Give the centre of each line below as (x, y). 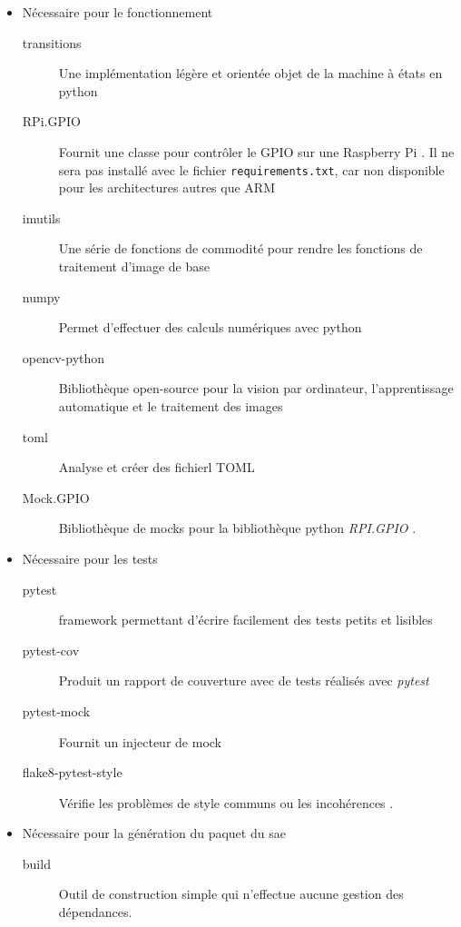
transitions (52, 42)
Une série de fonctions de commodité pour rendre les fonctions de (240, 248)
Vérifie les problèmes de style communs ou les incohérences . (226, 802)
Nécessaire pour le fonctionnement (118, 12)
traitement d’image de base (134, 266)
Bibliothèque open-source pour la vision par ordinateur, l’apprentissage (256, 388)
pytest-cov (51, 650)
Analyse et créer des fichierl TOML (157, 467)
